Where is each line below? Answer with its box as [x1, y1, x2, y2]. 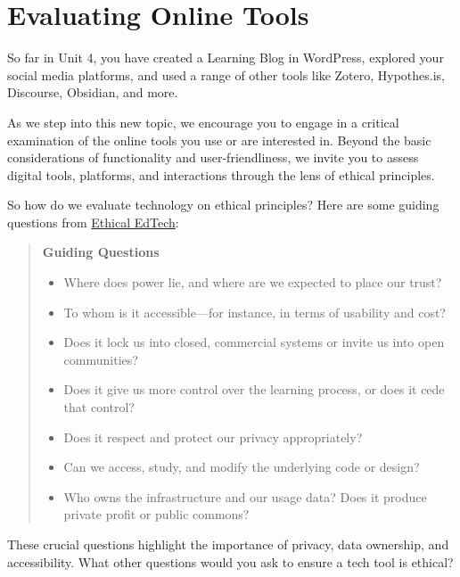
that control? [63, 398, 135, 416]
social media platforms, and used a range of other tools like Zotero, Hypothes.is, [7, 65, 446, 84]
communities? [63, 350, 138, 368]
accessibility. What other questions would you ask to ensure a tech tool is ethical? [7, 552, 454, 571]
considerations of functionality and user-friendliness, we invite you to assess [7, 148, 419, 167]
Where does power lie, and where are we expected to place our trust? [63, 273, 442, 292]
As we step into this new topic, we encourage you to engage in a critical [7, 112, 399, 131]
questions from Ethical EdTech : [7, 212, 179, 231]
